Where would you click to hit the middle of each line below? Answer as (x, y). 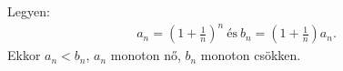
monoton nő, (146, 55)
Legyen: (29, 11)
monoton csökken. (251, 55)
